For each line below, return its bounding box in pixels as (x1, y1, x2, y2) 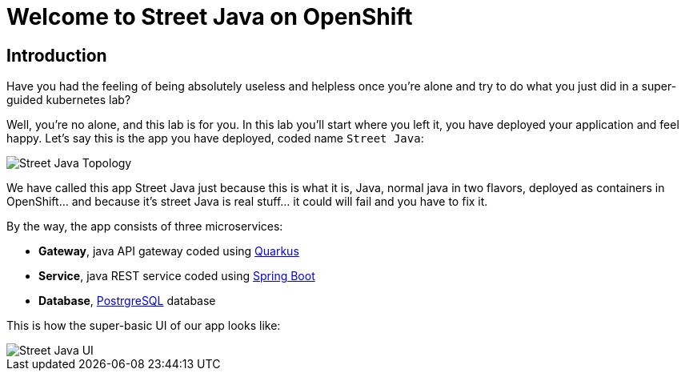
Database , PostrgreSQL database (38, 294, 216, 308)
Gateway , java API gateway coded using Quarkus (38, 244, 299, 259)
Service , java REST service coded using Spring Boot (38, 269, 315, 283)
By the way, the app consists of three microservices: (6, 219, 283, 234)
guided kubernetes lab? (6, 93, 131, 107)
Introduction (6, 45, 107, 66)
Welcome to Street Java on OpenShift (6, 3, 413, 30)
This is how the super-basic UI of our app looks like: (6, 319, 281, 333)
